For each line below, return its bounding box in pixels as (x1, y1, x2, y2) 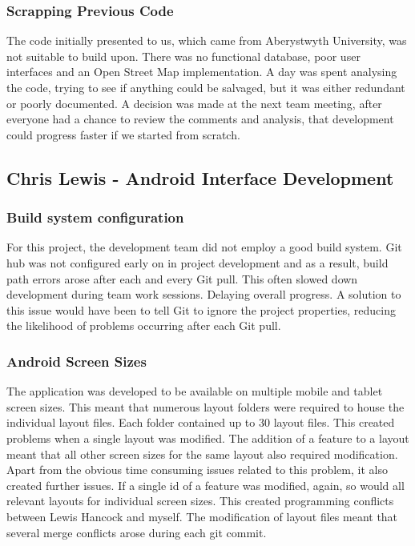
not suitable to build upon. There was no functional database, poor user (6, 47, 361, 64)
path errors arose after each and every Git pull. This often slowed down (6, 270, 358, 287)
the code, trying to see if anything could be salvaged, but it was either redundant (6, 79, 405, 95)
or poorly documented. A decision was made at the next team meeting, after (6, 94, 382, 111)
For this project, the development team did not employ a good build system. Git (6, 239, 402, 255)
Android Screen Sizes (6, 351, 147, 371)
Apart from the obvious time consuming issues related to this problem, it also (6, 461, 388, 478)
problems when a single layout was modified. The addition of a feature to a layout (6, 429, 409, 446)
